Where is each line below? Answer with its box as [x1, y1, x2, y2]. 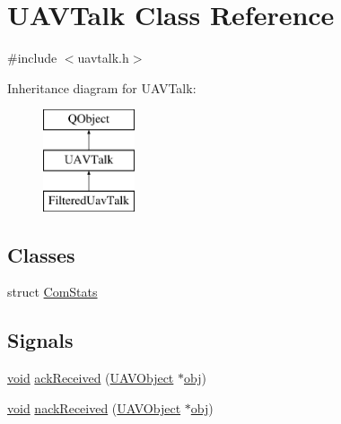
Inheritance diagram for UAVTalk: [7, 78, 197, 97]
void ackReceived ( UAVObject [7, 368, 174, 387]
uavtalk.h [77, 48, 129, 67]
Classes [7, 240, 75, 268]
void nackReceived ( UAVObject [7, 398, 181, 417]
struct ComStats [7, 282, 98, 301]
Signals [7, 326, 74, 354]
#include [7, 48, 57, 67]
